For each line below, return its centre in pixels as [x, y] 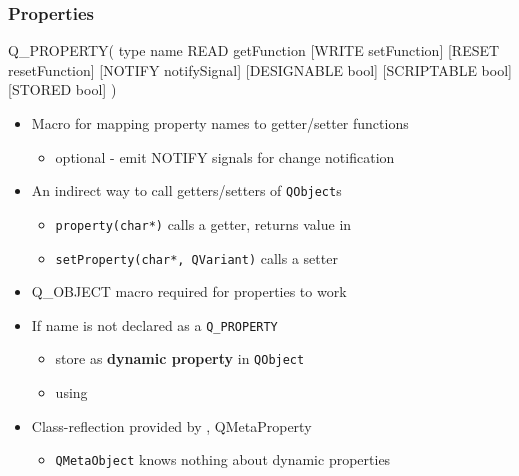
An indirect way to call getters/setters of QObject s [186, 190]
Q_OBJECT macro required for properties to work [189, 291]
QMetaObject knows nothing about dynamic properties [223, 459]
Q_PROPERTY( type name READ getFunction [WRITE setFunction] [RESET [254, 50]
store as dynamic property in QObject [180, 358]
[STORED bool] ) [62, 89]
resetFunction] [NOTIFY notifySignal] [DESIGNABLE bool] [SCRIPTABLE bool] [260, 69]
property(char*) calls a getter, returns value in [203, 223]
